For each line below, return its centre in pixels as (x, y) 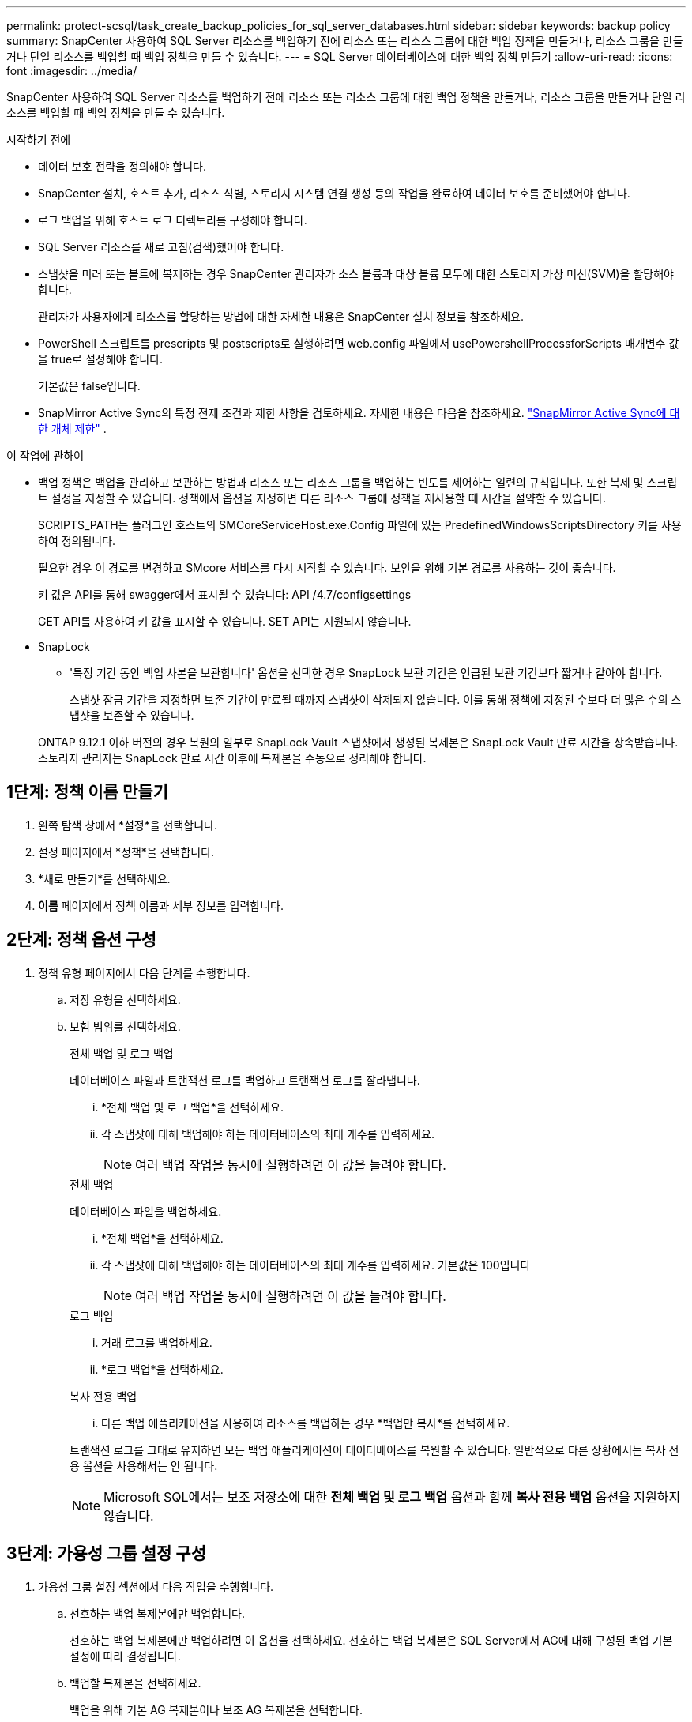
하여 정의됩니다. (77, 541)
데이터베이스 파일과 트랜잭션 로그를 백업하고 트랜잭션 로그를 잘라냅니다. (245, 1080)
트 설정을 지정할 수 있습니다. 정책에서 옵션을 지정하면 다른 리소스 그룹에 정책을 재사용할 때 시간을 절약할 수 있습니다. (322, 498)
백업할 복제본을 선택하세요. (135, 1683)
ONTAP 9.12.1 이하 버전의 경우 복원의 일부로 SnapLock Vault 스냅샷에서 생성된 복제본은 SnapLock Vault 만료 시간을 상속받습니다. (358, 742)
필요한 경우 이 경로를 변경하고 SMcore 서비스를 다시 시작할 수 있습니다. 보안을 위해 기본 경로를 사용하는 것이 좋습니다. (327, 568)
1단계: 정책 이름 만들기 (87, 792)
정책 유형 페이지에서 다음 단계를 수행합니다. (144, 972)
